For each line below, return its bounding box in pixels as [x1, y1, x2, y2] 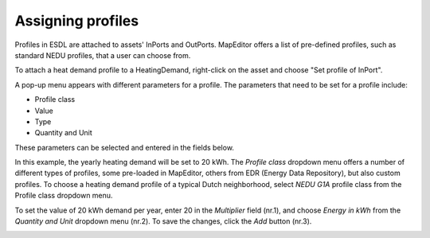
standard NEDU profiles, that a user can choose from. [14, 50, 191, 60]
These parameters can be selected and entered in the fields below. [14, 142, 235, 152]
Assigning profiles [14, 12, 139, 29]
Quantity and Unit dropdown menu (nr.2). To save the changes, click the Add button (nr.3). [14, 217, 312, 226]
